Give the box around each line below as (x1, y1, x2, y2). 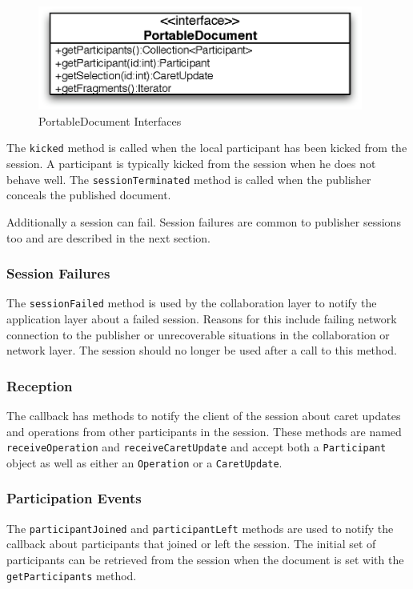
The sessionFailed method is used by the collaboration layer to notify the (6, 294, 377, 311)
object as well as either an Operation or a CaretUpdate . (6, 454, 283, 471)
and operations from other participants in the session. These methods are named (6, 423, 402, 439)
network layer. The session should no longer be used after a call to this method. (6, 342, 397, 359)
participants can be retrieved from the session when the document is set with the (6, 551, 404, 567)
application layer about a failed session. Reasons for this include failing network (6, 311, 397, 327)
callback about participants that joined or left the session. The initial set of (6, 535, 376, 552)
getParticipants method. (6, 567, 137, 583)
